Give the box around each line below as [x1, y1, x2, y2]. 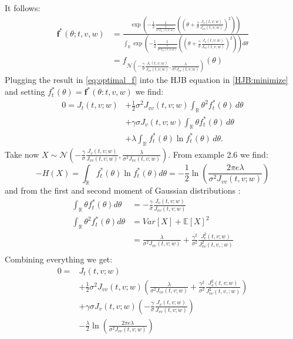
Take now [5, 148, 39, 160]
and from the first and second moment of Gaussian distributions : [5, 184, 241, 197]
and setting [5, 85, 45, 98]
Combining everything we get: [5, 252, 113, 265]
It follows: [5, 2, 41, 14]
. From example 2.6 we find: [168, 148, 268, 160]
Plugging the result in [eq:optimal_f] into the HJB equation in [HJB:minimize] [5, 74, 288, 86]
